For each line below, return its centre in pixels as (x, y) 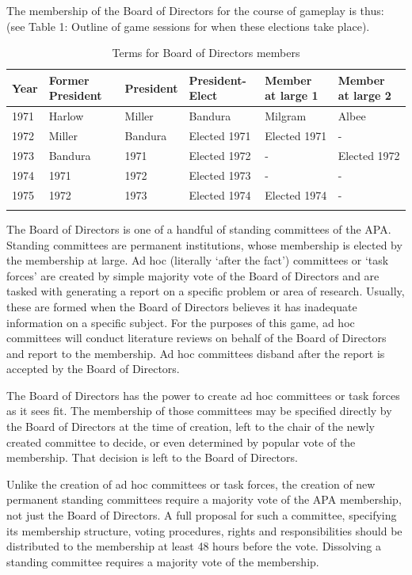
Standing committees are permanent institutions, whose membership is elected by (204, 244)
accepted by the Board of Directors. (93, 369)
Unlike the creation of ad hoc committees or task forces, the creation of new (191, 484)
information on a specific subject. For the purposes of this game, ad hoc (181, 322)
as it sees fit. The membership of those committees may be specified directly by (199, 411)
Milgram (286, 116)
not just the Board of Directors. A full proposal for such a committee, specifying (202, 515)
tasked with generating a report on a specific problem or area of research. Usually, (206, 291)
